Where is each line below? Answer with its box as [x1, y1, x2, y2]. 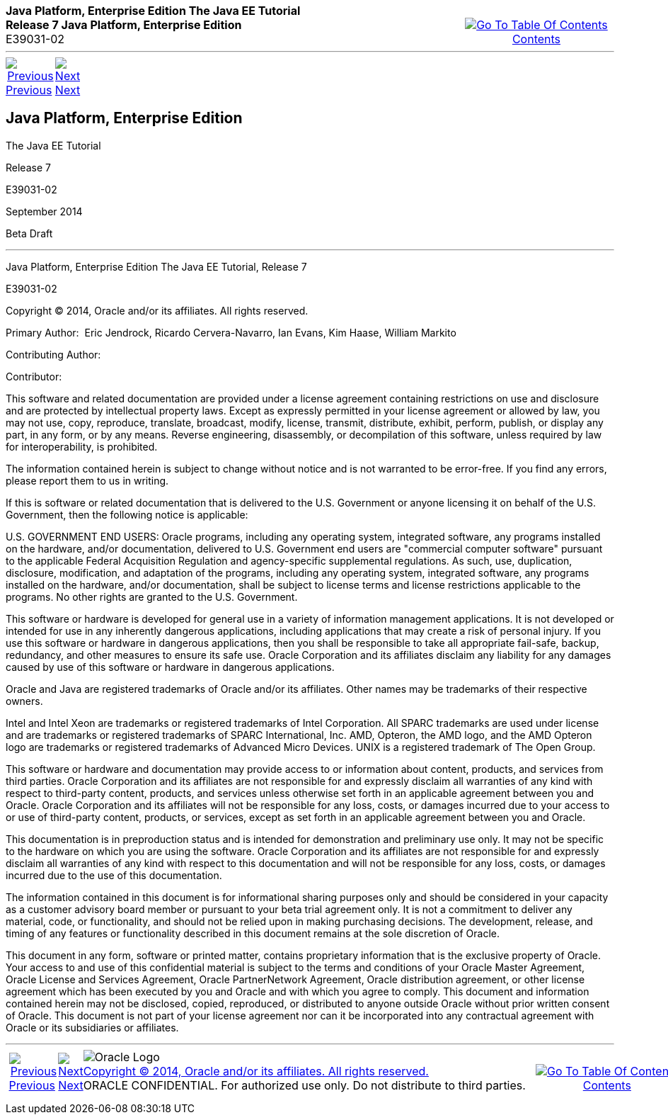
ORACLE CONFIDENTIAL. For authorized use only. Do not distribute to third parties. [83, 1077, 526, 1092]
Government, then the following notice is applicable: [6, 508, 248, 521]
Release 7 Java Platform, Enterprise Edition [6, 18, 242, 32]
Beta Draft [6, 227, 53, 239]
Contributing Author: [6, 348, 101, 361]
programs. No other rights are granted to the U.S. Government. [6, 590, 298, 603]
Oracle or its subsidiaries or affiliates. [6, 1021, 179, 1034]
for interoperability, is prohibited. [6, 440, 158, 453]
